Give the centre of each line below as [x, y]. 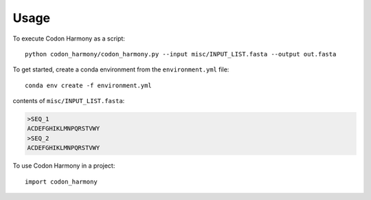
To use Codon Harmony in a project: [64, 166]
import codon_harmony [61, 181]
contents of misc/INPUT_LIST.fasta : [69, 101]
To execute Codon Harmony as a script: [69, 38]
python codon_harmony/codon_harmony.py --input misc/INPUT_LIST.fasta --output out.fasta [181, 54]
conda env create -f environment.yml [89, 85]
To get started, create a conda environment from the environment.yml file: [121, 69]
